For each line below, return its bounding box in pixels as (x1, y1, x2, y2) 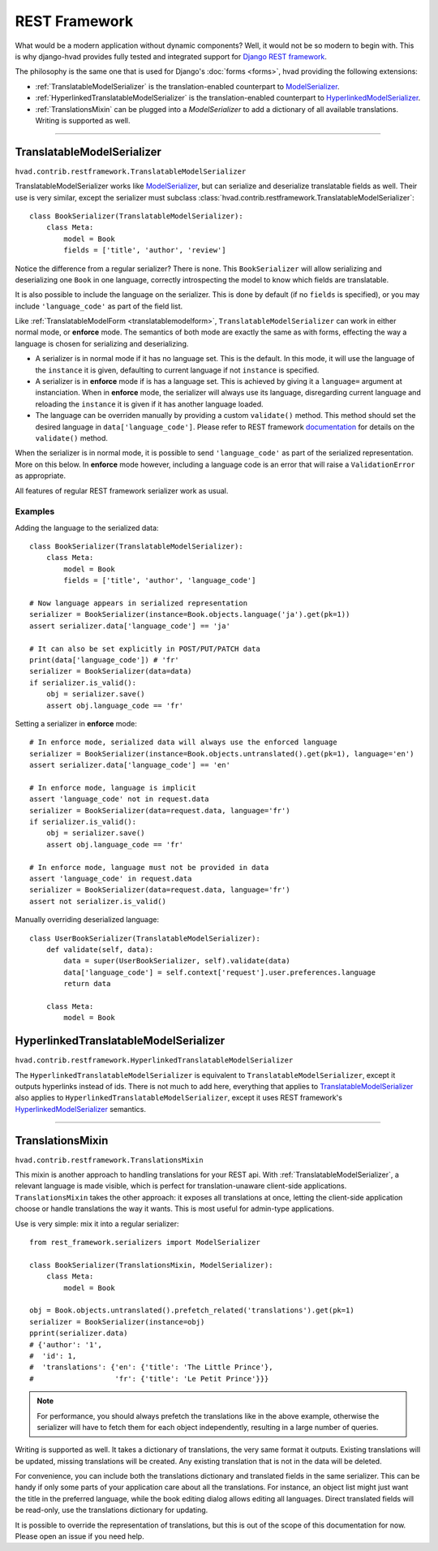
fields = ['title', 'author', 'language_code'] (63, 576, 256, 585)
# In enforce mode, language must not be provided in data (29, 863, 269, 872)
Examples (15, 506, 55, 517)
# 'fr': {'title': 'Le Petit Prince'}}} (29, 1374, 269, 1383)
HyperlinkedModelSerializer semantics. (15, 1104, 146, 1114)
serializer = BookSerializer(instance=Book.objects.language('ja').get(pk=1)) (29, 610, 350, 619)
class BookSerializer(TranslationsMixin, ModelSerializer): (29, 1260, 273, 1269)
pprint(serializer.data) (29, 1329, 128, 1338)
